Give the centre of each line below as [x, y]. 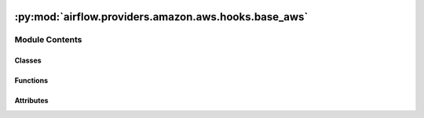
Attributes [31, 101]
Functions [31, 80]
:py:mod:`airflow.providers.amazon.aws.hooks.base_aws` [161, 17]
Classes [28, 61]
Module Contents [48, 40]
